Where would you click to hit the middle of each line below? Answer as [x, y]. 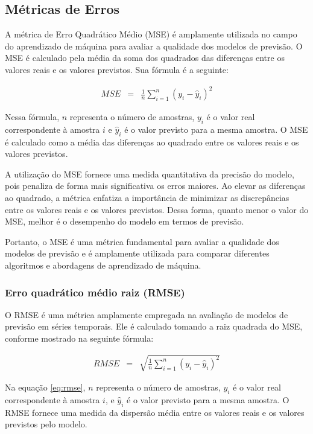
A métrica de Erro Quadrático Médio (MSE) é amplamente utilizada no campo [151, 34]
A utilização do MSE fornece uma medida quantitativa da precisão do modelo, [150, 174]
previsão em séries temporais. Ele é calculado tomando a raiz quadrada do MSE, [154, 326]
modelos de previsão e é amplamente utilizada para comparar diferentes [137, 253]
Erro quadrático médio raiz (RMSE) [95, 292]
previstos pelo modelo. [46, 424]
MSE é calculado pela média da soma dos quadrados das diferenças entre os [145, 58]
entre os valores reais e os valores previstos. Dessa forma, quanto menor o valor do [157, 209]
